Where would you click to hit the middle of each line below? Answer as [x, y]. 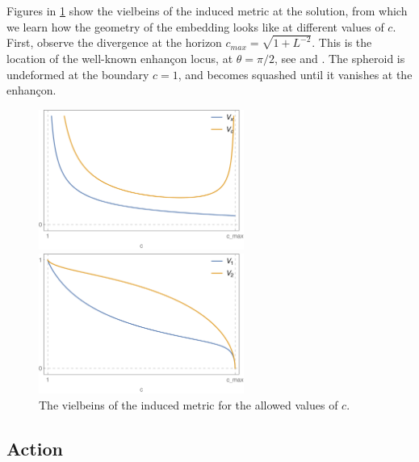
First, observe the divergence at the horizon [114, 42]
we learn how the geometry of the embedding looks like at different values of [195, 26]
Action [35, 448]
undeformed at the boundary [78, 74]
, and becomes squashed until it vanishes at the [295, 74]
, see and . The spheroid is [339, 59]
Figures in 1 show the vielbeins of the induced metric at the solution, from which [207, 10]
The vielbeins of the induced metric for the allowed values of [189, 404]
